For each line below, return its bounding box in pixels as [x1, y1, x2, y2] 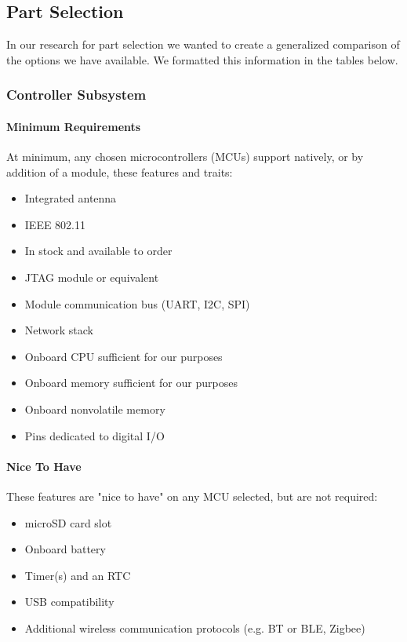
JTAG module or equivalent [24, 269, 159, 285]
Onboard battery [24, 541, 106, 557]
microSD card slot [24, 514, 112, 531]
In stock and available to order [24, 243, 173, 259]
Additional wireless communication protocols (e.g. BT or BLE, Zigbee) [24, 619, 365, 636]
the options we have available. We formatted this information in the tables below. [6, 51, 398, 67]
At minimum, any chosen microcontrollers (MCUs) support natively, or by [6, 148, 364, 165]
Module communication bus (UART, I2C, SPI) [24, 295, 250, 312]
